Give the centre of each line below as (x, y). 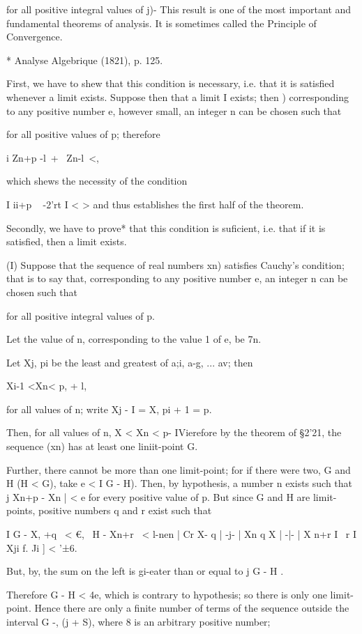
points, (21, 510)
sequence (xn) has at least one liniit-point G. (102, 446)
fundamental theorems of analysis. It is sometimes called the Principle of (161, 23)
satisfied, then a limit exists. (67, 241)
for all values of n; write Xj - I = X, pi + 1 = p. (109, 409)
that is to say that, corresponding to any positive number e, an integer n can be (177, 278)
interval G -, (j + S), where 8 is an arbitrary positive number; (138, 621)
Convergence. (35, 37)
